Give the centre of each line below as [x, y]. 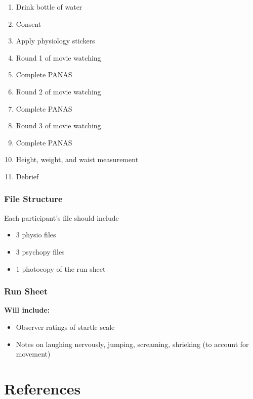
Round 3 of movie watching [58, 126]
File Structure [33, 199]
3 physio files [36, 235]
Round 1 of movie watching [58, 57]
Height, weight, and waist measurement [77, 159]
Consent [29, 23]
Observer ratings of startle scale [65, 327]
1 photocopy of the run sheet [61, 268]
